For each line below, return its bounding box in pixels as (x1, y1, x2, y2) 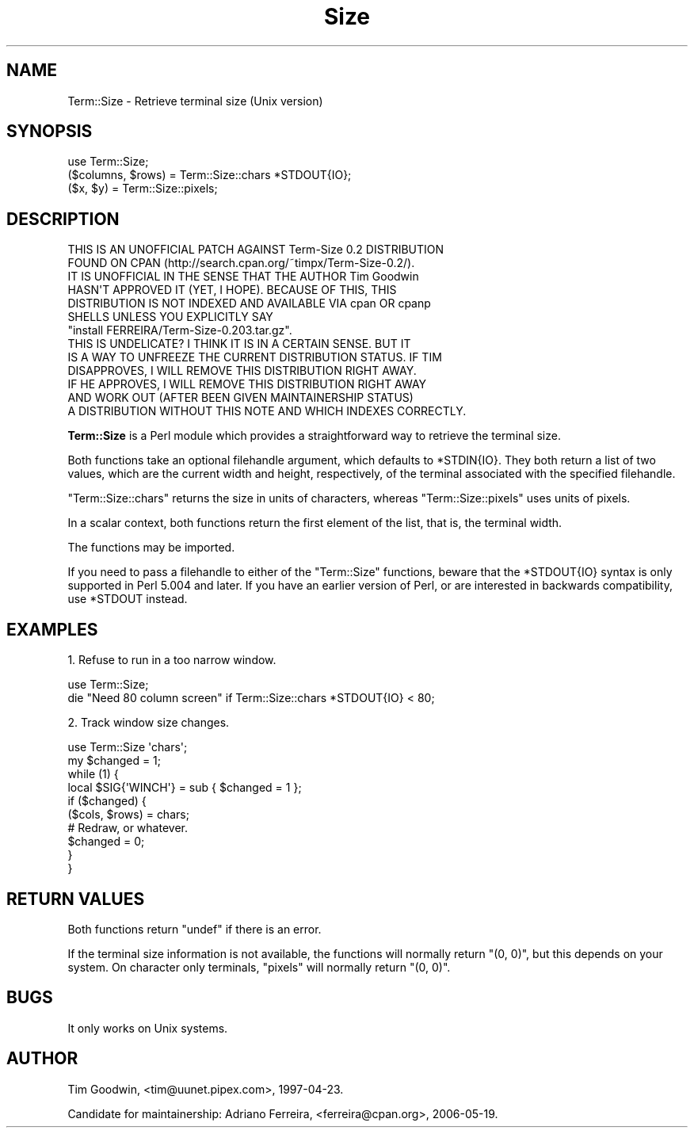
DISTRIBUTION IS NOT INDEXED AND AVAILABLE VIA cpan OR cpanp (67, 296, 431, 311)
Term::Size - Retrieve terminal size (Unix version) (67, 94, 323, 108)
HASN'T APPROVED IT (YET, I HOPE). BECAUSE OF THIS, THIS (67, 283, 397, 297)
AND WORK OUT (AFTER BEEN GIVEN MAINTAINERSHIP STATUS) (67, 391, 414, 405)
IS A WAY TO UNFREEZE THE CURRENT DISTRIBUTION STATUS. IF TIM (67, 350, 442, 365)
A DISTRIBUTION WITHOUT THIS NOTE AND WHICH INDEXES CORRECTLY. (67, 404, 467, 418)
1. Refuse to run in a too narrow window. (67, 653, 276, 667)
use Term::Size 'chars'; (67, 740, 188, 754)
